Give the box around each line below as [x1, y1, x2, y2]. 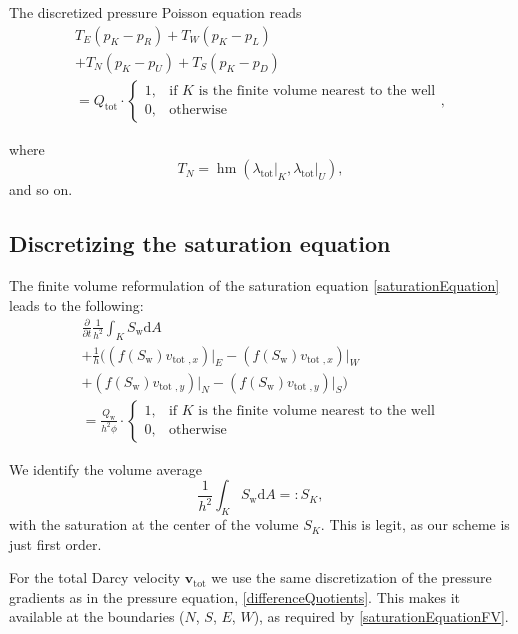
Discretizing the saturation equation [9, 228, 391, 259]
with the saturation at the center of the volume [9, 514, 299, 535]
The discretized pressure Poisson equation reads [9, 2, 302, 22]
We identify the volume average [9, 458, 202, 479]
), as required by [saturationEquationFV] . [253, 606, 509, 627]
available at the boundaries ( [9, 606, 185, 627]
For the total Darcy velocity [9, 567, 181, 588]
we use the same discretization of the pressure [211, 567, 492, 588]
